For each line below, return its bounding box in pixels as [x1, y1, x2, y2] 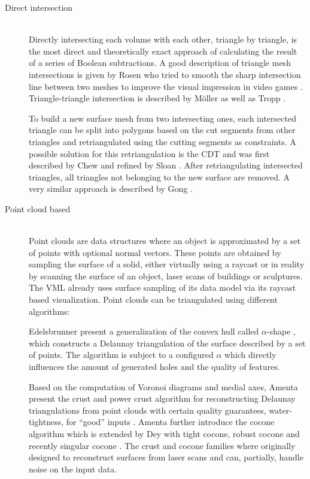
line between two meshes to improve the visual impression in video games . [29, 80, 303, 92]
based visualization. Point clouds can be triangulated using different [29, 293, 278, 306]
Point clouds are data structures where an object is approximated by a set [29, 234, 301, 247]
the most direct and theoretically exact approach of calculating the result [29, 44, 297, 57]
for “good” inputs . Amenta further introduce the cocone [66, 415, 275, 428]
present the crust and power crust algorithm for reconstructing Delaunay [29, 392, 296, 405]
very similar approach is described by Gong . [29, 182, 193, 195]
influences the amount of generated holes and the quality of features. [29, 360, 280, 373]
